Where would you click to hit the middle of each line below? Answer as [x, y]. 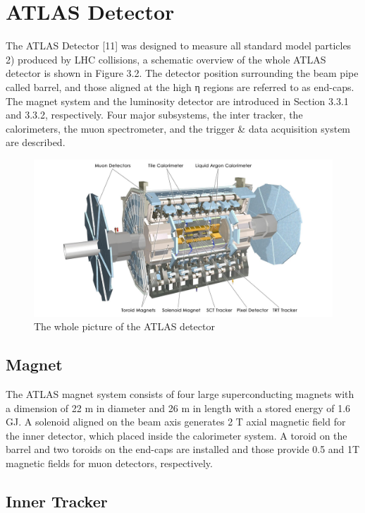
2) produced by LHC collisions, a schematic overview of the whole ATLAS [166, 59]
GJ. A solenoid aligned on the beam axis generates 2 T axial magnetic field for [176, 422]
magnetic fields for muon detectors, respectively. [109, 463]
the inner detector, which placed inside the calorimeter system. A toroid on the [177, 435]
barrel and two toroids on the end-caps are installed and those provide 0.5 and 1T [183, 449]
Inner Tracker [57, 501]
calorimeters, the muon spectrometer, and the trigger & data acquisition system [178, 128]
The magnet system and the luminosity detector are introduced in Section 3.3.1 [177, 101]
